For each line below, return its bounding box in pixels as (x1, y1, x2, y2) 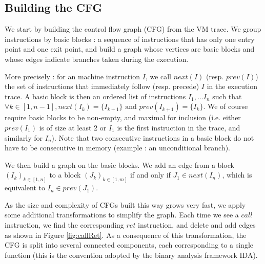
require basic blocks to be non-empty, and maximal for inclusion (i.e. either (5, 112, 241, 123)
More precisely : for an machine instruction (5, 71, 140, 81)
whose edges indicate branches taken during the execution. (5, 53, 189, 64)
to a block (49, 169, 81, 180)
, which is (222, 169, 252, 180)
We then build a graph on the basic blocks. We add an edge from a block (5, 159, 234, 170)
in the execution (207, 81, 258, 92)
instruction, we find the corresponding (5, 219, 124, 230)
